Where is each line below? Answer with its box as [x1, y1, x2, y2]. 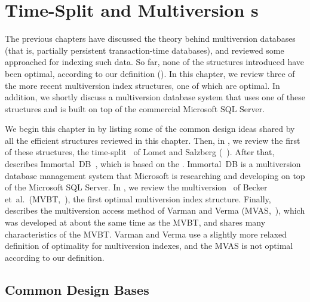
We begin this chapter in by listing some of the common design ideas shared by [5, 122, 295, 135]
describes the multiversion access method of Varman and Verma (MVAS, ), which [5, 204, 305, 217]
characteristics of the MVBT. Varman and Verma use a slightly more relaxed [5, 227, 287, 240]
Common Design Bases [5, 280, 149, 298]
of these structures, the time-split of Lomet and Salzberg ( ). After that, [5, 146, 275, 158]
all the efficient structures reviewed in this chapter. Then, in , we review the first [5, 134, 300, 146]
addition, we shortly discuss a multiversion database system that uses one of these [5, 91, 305, 103]
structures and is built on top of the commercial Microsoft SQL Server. [5, 102, 265, 115]
